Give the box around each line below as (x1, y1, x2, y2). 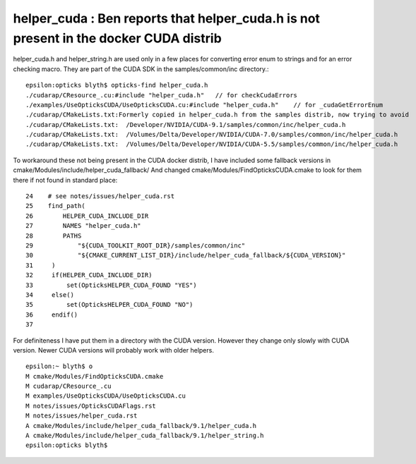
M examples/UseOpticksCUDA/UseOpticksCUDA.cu (25, 392, 186, 400)
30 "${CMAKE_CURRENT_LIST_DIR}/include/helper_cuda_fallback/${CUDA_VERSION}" (25, 251, 346, 260)
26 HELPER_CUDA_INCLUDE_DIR (25, 212, 149, 220)
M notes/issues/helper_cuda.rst (25, 412, 138, 420)
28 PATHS (25, 231, 82, 240)
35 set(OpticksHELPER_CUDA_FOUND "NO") (25, 300, 194, 309)
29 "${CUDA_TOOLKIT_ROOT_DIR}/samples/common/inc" (25, 241, 246, 250)
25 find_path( (25, 202, 85, 210)
